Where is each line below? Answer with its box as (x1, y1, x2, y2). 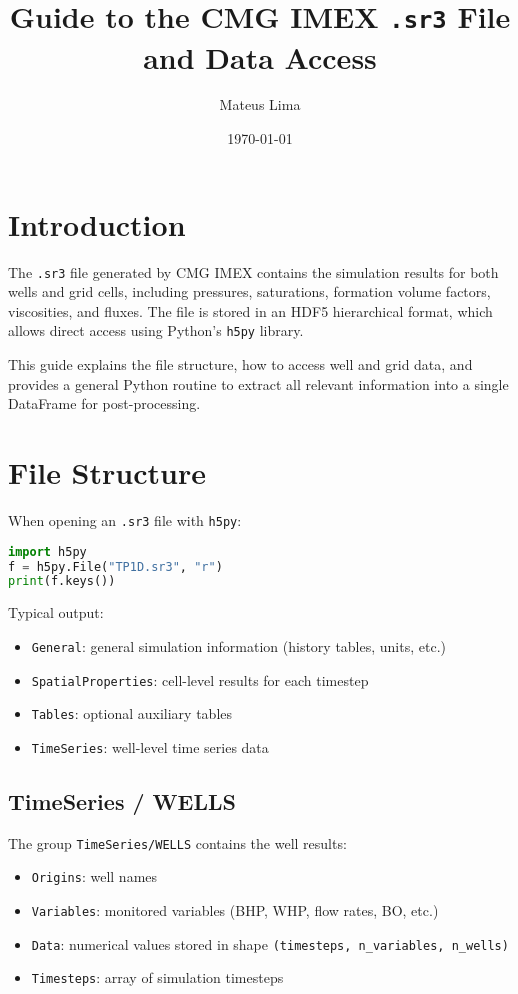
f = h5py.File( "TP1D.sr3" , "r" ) (8, 559, 223, 574)
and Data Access (143, 36, 377, 77)
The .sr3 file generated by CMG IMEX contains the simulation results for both (8, 261, 499, 282)
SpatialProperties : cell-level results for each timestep (31, 669, 369, 690)
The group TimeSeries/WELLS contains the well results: (8, 832, 347, 853)
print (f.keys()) (8, 574, 116, 589)
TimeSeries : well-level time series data (31, 736, 269, 757)
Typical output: (8, 602, 104, 623)
